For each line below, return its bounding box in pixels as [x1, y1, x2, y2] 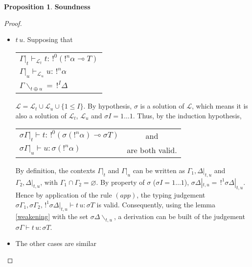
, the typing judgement [137, 190, 206, 200]
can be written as [133, 165, 185, 175]
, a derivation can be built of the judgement [114, 211, 245, 221]
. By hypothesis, [83, 101, 132, 111]
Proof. [4, 18, 22, 28]
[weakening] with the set [15, 211, 89, 221]
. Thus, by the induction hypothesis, [133, 110, 242, 120]
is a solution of [140, 101, 184, 111]
